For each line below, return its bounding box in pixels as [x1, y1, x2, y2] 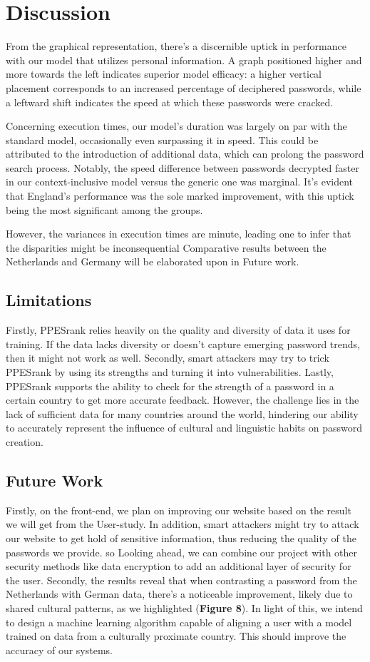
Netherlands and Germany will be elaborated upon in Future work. [6, 254, 299, 269]
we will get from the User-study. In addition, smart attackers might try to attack [6, 516, 359, 531]
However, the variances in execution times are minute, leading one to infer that [6, 226, 351, 241]
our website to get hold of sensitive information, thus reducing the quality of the [6, 530, 357, 545]
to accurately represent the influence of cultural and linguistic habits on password [6, 420, 362, 435]
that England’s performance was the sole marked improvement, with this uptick [6, 188, 354, 203]
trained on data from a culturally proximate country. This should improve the [6, 628, 346, 643]
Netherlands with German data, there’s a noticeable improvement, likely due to [6, 586, 353, 601]
